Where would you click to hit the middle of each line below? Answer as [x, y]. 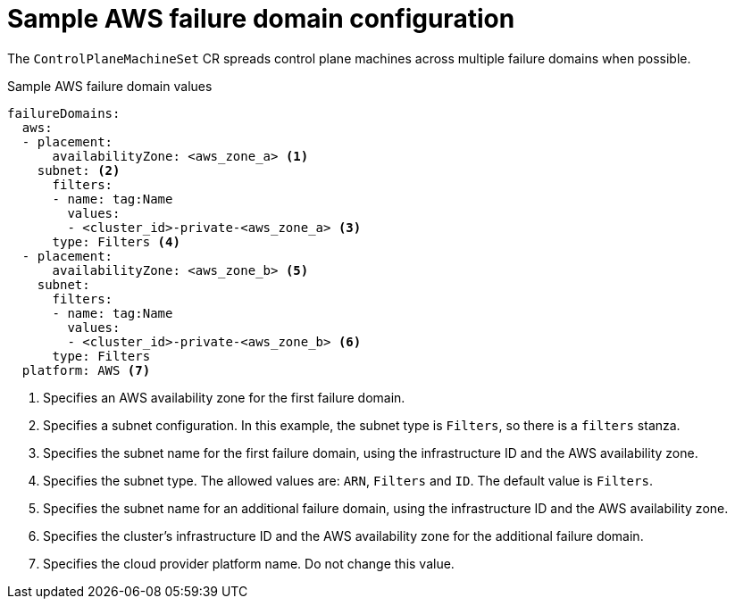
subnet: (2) [79, 170]
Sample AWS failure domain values [110, 86]
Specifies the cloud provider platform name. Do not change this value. [249, 563]
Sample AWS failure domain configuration [261, 19]
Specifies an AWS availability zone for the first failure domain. [224, 397]
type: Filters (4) [116, 241]
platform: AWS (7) [86, 370]
